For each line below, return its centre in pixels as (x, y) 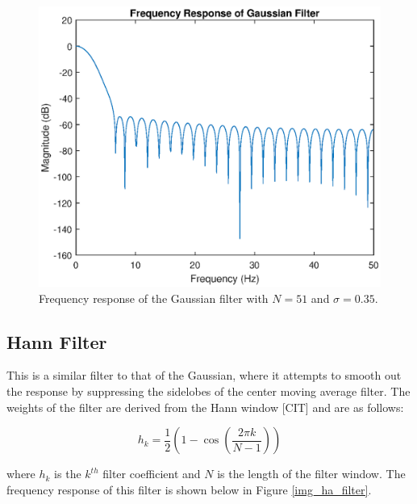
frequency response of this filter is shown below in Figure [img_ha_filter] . (189, 489)
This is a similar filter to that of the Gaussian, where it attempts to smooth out (204, 375)
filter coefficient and (152, 474)
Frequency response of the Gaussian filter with (154, 298)
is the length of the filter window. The (311, 474)
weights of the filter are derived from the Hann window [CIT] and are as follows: (205, 407)
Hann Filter (57, 341)
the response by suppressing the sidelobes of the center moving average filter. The (208, 391)
